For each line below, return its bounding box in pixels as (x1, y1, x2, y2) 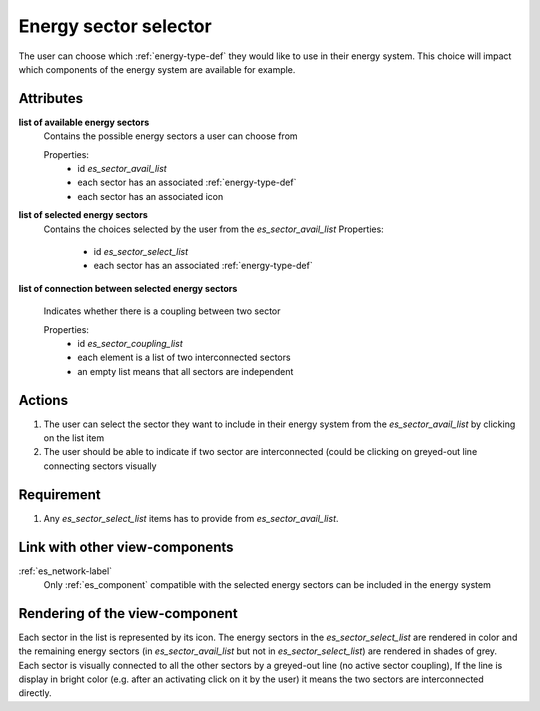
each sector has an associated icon (77, 190, 224, 202)
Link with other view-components (18, 538, 234, 555)
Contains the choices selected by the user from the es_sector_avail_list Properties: (43, 223, 384, 235)
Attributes (18, 90, 84, 107)
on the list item (43, 432, 105, 444)
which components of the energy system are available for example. (18, 63, 296, 75)
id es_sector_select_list (93, 245, 189, 257)
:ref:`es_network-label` (18, 565, 113, 577)
